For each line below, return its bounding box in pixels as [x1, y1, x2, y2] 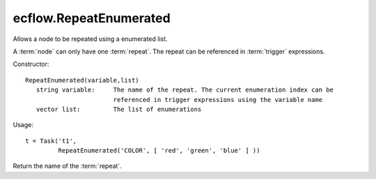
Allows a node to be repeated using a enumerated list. [13, 35, 168, 43]
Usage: [13, 121, 34, 129]
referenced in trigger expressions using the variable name [113, 96, 323, 103]
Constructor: [13, 60, 49, 69]
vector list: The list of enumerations [36, 105, 202, 113]
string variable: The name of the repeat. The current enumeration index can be [36, 86, 334, 94]
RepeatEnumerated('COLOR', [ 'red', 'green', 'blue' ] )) [58, 146, 260, 155]
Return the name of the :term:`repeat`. [13, 162, 122, 170]
